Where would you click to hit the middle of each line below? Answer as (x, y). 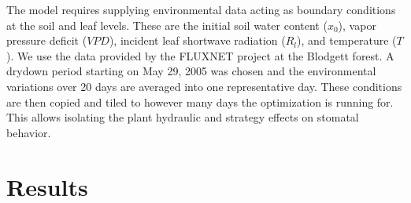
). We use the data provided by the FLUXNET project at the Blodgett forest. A (200, 55)
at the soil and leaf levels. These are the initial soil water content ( (167, 25)
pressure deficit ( (47, 40)
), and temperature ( (347, 40)
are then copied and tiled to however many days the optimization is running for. (200, 101)
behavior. (29, 132)
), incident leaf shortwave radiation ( (197, 40)
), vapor (357, 25)
